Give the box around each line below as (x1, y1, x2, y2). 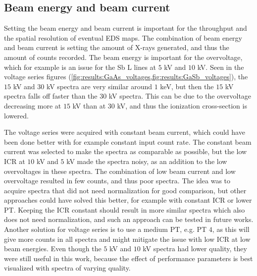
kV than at (72, 100, 106, 110)
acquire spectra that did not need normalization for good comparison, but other (4, 185, 247, 195)
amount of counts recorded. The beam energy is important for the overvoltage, (4, 52, 243, 62)
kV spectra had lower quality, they (143, 243, 247, 254)
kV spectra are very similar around (46, 81, 153, 91)
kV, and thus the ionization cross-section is (117, 100, 247, 110)
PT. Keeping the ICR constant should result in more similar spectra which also (4, 204, 245, 215)
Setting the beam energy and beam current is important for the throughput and (4, 23, 247, 33)
